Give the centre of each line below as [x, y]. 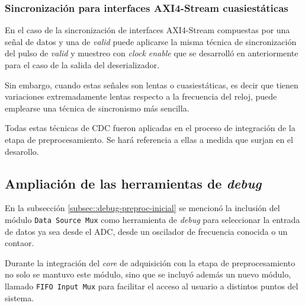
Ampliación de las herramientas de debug [133, 183]
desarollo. [22, 151]
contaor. [20, 243]
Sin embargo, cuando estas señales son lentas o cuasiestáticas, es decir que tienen [152, 85]
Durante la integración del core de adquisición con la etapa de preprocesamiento [150, 262]
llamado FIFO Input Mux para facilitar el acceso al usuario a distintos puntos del [152, 286]
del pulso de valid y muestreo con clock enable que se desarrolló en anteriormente [152, 53]
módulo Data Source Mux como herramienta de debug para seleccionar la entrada [152, 219]
